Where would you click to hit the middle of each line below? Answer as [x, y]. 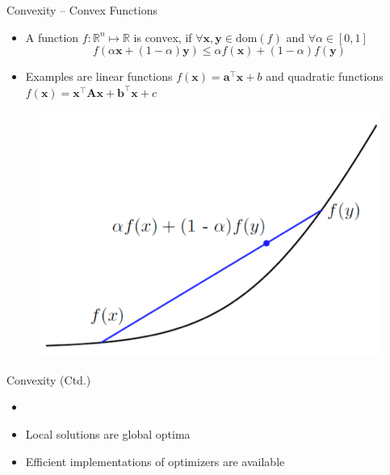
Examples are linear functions [99, 76]
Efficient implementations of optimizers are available [155, 461]
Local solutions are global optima [108, 433]
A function [52, 37]
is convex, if [163, 37]
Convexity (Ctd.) [49, 379]
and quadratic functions [325, 76]
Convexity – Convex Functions [82, 10]
